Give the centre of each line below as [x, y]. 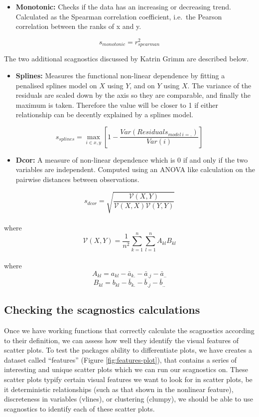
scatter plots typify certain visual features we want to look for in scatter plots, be [128, 379]
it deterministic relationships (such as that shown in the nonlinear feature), [119, 389]
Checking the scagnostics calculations [102, 310]
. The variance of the [219, 85]
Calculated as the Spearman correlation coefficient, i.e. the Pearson [119, 16]
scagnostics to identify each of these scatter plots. [79, 408]
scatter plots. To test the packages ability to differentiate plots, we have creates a [128, 350]
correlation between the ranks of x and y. [78, 26]
